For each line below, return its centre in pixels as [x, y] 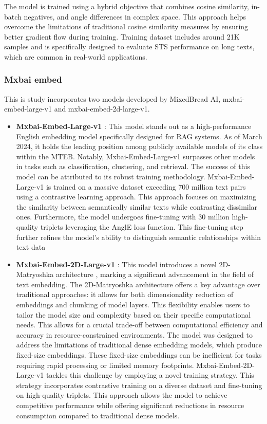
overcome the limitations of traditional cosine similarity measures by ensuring [126, 26]
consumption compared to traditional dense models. [98, 415]
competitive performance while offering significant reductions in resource [130, 405]
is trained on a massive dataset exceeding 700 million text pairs [146, 186]
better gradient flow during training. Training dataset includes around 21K [122, 36]
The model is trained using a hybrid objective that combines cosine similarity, [127, 6]
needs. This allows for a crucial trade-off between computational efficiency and [139, 325]
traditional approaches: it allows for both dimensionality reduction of [125, 294]
